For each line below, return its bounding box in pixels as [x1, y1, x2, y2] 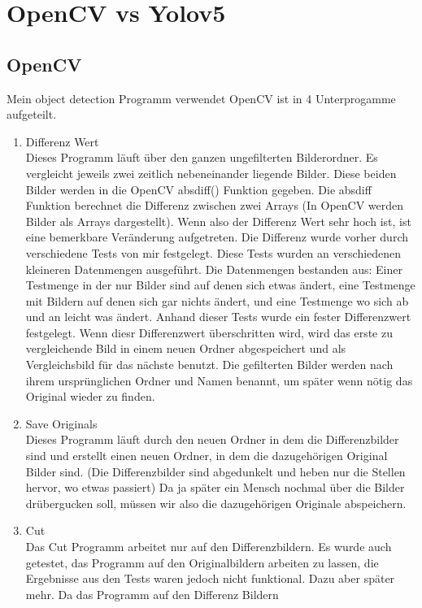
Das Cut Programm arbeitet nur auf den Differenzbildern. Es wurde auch [25, 538, 392, 555]
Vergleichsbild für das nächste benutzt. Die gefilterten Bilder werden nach [25, 356, 394, 373]
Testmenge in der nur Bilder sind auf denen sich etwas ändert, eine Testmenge [25, 276, 415, 293]
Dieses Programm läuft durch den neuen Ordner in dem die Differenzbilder [25, 431, 399, 448]
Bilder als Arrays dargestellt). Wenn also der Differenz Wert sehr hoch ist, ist [25, 212, 411, 229]
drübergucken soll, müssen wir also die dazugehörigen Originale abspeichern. [25, 494, 407, 511]
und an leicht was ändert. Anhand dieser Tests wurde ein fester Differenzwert [25, 308, 411, 325]
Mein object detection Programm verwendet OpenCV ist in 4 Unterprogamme [7, 89, 396, 106]
